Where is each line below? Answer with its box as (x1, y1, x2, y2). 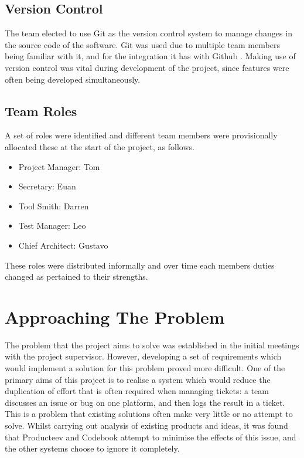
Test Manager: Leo (18, 219, 86, 232)
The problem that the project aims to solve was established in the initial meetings (5, 338, 299, 351)
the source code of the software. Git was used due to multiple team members (5, 38, 280, 50)
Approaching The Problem (5, 304, 225, 328)
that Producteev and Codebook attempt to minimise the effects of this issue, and (5, 430, 296, 443)
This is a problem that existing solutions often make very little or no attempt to (5, 408, 293, 420)
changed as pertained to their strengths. (5, 270, 148, 283)
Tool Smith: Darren (18, 199, 89, 212)
